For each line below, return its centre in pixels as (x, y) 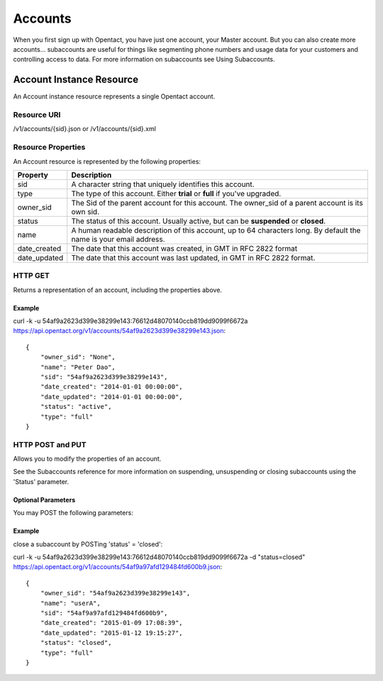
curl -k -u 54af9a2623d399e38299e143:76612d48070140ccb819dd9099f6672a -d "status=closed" (159, 557)
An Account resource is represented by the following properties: (107, 161)
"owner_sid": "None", (78, 357)
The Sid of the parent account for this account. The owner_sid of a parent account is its (217, 203)
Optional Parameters (44, 500)
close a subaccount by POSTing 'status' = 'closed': (88, 544)
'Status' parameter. (41, 481)
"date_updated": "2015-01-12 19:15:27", (112, 633)
